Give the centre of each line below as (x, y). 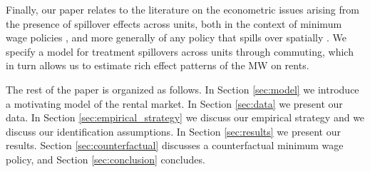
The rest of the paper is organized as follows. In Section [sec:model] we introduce (183, 89)
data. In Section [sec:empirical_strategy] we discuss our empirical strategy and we (185, 117)
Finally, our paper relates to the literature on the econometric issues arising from (183, 9)
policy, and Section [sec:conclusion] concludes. (106, 159)
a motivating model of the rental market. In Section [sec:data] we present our (174, 103)
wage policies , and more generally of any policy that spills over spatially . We (176, 37)
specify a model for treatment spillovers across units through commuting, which (180, 51)
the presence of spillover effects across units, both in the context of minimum (174, 23)
